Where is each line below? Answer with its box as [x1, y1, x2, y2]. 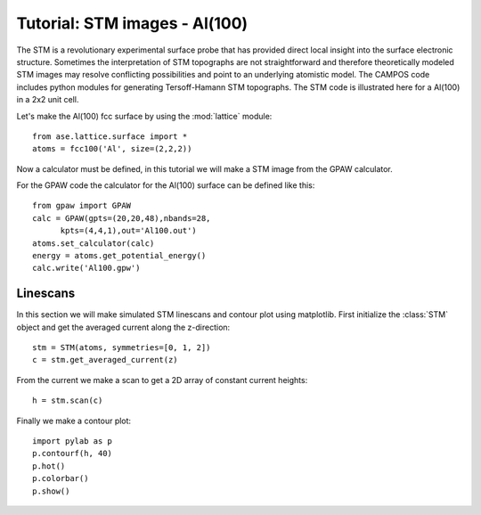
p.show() [32, 486, 70, 496]
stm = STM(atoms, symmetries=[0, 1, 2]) [32, 343, 211, 353]
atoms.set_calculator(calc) [32, 238, 155, 249]
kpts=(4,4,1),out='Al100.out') [60, 225, 198, 236]
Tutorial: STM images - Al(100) [16, 13, 249, 33]
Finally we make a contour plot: [16, 415, 132, 426]
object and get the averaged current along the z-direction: [16, 322, 231, 332]
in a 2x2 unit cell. [16, 94, 79, 105]
